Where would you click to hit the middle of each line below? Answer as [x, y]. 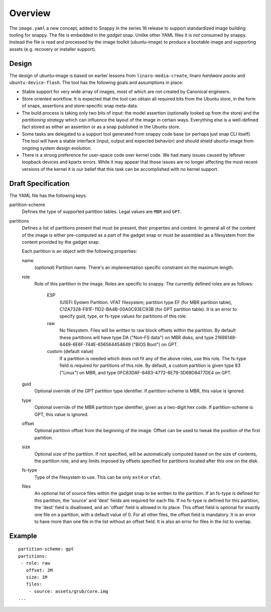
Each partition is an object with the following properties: [80, 251]
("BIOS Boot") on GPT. [155, 345]
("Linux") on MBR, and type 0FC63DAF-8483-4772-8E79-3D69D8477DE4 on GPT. [146, 372]
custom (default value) [70, 351]
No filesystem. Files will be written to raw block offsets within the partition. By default [148, 330]
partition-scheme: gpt [46, 549]
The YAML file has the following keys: [48, 195]
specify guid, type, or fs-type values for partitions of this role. [123, 316]
